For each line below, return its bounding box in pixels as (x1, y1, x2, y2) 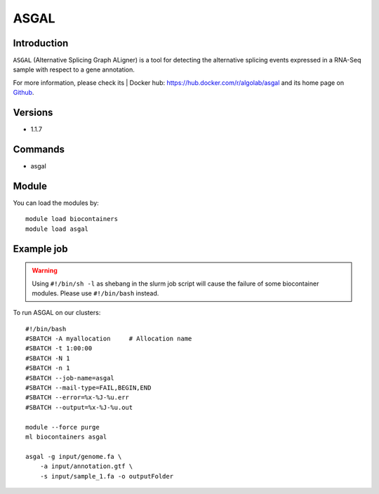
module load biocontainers (25, 215, 119, 223)
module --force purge (25, 423, 100, 431)
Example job (13, 243, 68, 255)
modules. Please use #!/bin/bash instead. (32, 288, 159, 298)
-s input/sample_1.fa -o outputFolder (39, 472, 174, 480)
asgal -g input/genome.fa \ (25, 453, 122, 460)
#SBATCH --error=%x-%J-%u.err (25, 394, 130, 401)
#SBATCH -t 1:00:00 (25, 345, 93, 352)
